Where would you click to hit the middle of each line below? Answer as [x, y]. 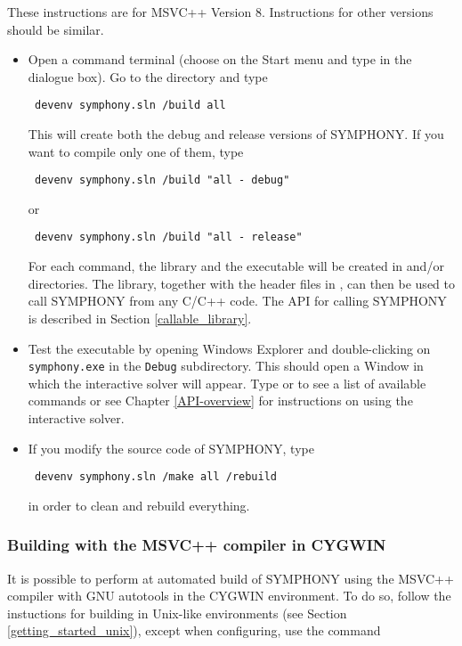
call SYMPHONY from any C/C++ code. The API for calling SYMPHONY [237, 301]
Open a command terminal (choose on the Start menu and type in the [220, 59]
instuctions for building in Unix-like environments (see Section [177, 613]
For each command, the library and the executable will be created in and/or [236, 266]
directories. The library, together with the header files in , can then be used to [241, 283]
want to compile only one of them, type [136, 151]
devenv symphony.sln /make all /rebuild [156, 477]
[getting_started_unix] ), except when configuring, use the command [194, 630]
